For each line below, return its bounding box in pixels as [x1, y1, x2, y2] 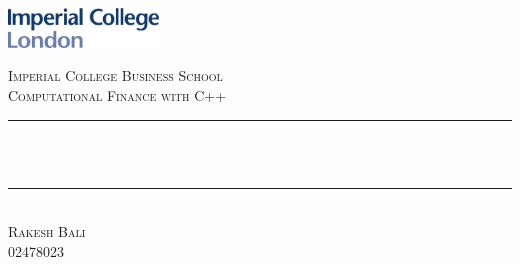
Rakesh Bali [8, 221, 86, 242]
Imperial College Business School [8, 65, 223, 86]
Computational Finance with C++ [8, 84, 227, 105]
